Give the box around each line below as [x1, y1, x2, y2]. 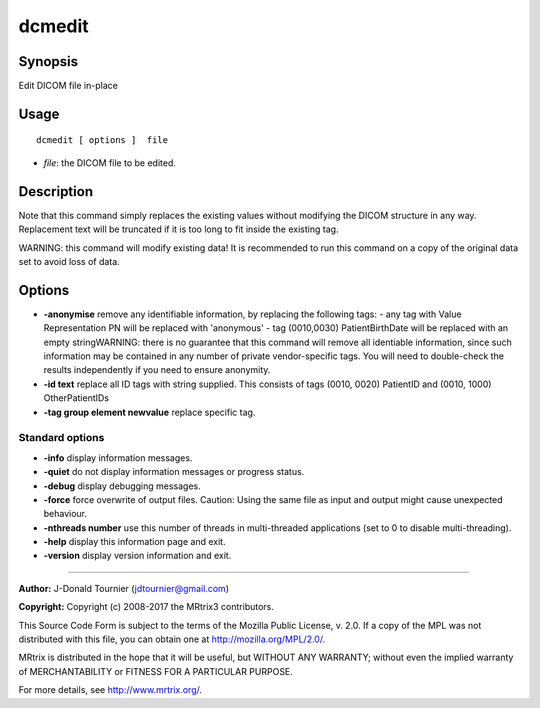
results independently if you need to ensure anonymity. [43, 364, 271, 376]
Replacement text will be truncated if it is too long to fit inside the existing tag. [18, 223, 339, 235]
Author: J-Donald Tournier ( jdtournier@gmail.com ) [18, 582, 230, 594]
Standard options [18, 431, 105, 445]
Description [18, 183, 94, 200]
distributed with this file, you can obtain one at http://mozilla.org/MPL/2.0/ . [18, 633, 326, 645]
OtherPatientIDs [43, 392, 110, 404]
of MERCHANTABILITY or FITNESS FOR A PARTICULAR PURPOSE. [18, 665, 294, 677]
